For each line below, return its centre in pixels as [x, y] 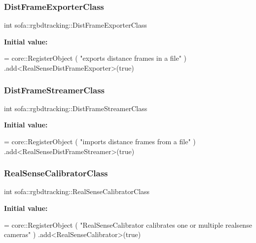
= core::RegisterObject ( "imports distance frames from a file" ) [100, 141]
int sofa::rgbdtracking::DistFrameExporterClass [75, 25]
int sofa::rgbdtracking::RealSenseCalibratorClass [77, 191]
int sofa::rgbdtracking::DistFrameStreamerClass [76, 108]
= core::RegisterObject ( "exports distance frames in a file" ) [95, 58]
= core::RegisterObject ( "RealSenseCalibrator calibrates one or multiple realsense [128, 224]
